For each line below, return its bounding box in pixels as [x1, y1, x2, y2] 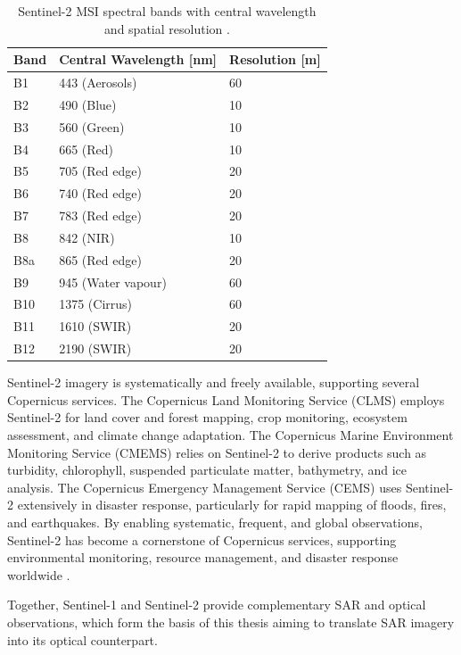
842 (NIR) [59, 228, 115, 246]
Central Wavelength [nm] [59, 50, 218, 69]
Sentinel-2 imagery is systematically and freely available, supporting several [7, 373, 420, 392]
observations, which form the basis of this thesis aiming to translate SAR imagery [7, 612, 455, 631]
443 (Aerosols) [59, 73, 137, 92]
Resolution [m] [229, 50, 321, 69]
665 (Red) [59, 139, 114, 158]
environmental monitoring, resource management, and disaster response [7, 548, 399, 567]
